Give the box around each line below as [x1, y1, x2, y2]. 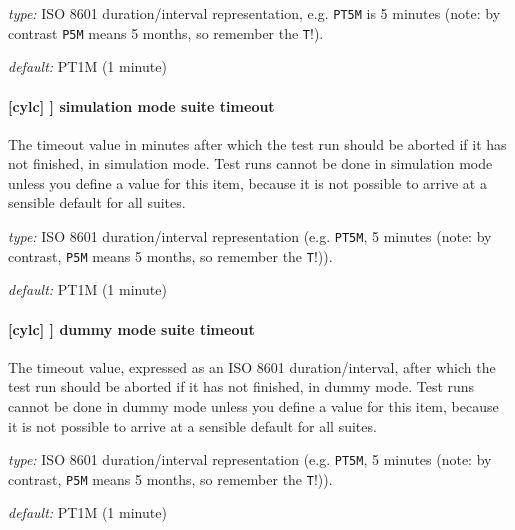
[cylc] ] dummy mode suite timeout [8, 318, 255, 339]
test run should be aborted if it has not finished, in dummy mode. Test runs [8, 376, 475, 397]
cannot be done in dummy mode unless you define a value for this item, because [8, 395, 499, 416]
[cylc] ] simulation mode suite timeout [8, 95, 275, 116]
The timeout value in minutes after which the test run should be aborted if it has [8, 133, 507, 154]
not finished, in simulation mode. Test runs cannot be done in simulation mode [8, 153, 493, 174]
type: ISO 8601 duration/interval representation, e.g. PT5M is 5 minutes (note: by [8, 3, 501, 23]
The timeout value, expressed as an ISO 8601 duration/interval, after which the [8, 356, 496, 377]
